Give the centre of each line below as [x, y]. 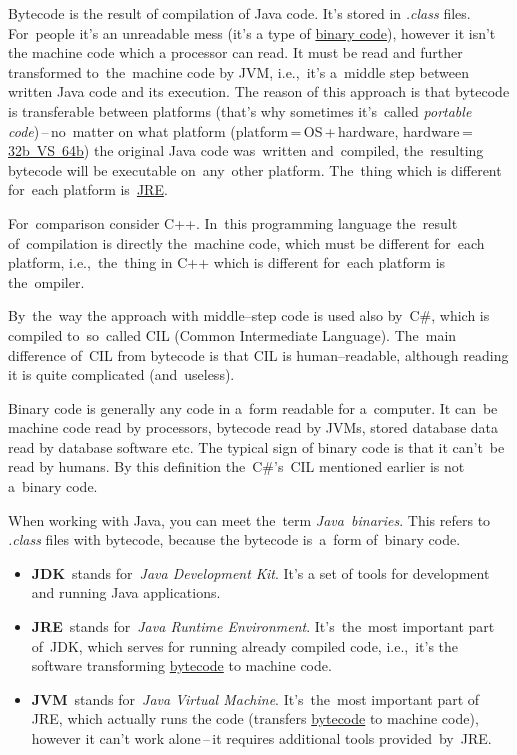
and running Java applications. [126, 592]
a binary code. [53, 486]
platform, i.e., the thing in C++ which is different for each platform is [227, 262]
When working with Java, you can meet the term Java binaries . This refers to [249, 519]
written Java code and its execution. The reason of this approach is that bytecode [259, 91]
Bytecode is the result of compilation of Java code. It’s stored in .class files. [239, 13]
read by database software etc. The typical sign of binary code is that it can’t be [256, 446]
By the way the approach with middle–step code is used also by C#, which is [249, 315]
